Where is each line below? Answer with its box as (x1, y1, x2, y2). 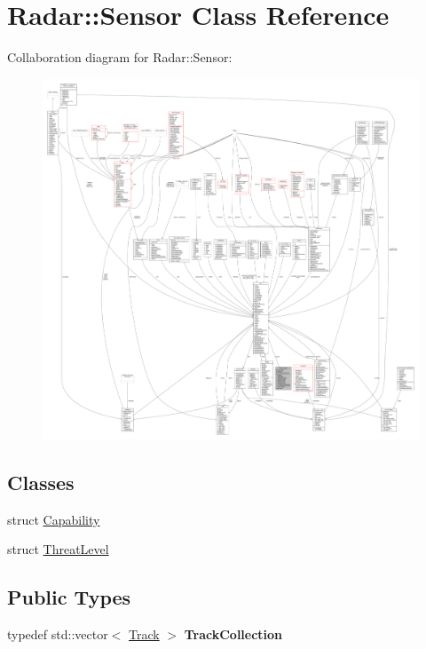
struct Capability (7, 510, 100, 528)
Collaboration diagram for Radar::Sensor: (7, 48, 233, 67)
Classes (7, 468, 75, 495)
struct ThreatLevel (7, 540, 109, 558)
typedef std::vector (7, 625, 108, 644)
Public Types (7, 583, 131, 611)
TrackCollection (184, 625, 283, 644)
